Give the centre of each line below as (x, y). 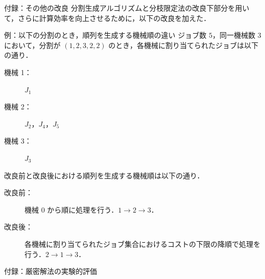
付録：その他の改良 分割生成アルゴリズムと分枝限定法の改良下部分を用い (127, 8)
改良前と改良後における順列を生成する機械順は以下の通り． (104, 175)
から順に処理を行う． (83, 209)
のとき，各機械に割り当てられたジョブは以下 (183, 45)
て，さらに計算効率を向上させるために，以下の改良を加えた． (107, 18)
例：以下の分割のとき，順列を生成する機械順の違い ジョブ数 (105, 35)
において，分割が (32, 45)
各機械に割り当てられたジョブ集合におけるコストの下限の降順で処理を (142, 243)
